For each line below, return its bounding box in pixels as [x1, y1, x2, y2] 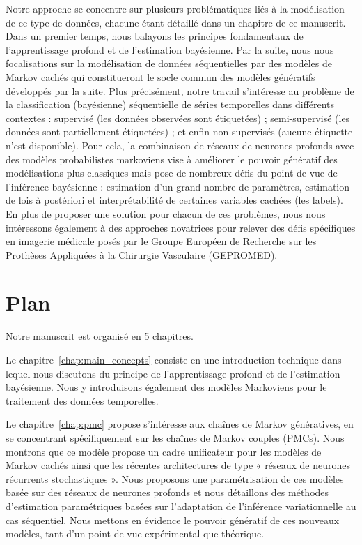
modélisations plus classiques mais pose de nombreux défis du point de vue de [6, 165, 338, 180]
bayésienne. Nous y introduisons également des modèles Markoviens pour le [6, 380, 327, 394]
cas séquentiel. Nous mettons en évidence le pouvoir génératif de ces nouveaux [6, 512, 340, 527]
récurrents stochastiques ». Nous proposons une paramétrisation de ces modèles [6, 471, 344, 486]
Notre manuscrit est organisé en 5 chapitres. [6, 329, 194, 343]
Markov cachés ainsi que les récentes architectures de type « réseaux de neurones [6, 458, 350, 472]
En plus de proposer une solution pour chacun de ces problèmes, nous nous [6, 206, 326, 221]
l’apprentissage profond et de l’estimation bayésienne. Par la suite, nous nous [6, 42, 334, 57]
